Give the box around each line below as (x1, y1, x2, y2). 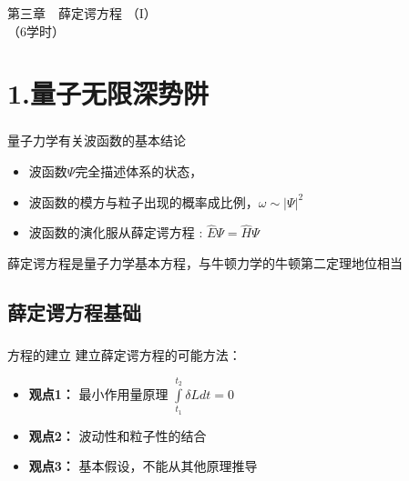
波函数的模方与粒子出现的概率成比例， (28, 192, 259, 211)
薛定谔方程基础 (7, 297, 141, 326)
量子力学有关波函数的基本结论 (7, 131, 186, 150)
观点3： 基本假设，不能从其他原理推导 (28, 456, 258, 476)
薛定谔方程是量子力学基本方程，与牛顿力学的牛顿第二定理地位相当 (7, 254, 403, 272)
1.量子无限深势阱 (7, 75, 210, 112)
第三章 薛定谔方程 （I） (7, 3, 157, 22)
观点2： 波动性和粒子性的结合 (28, 426, 207, 445)
